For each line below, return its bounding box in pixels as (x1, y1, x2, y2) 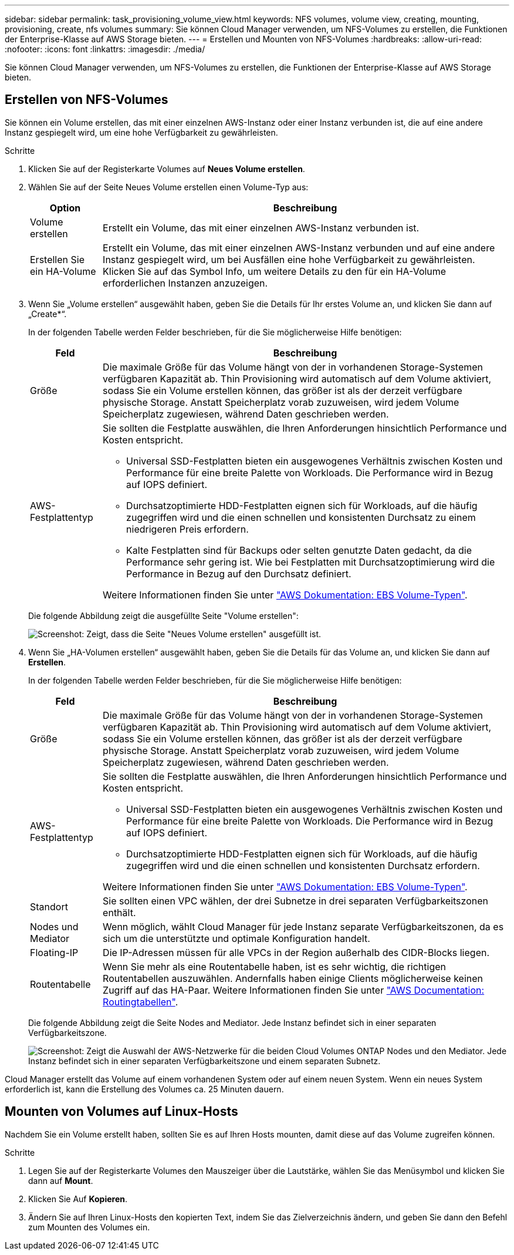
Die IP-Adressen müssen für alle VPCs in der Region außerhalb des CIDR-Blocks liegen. (103, 946, 490, 958)
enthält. (103, 906, 136, 918)
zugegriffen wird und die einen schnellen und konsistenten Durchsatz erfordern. (126, 859, 480, 872)
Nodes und (30, 920, 79, 933)
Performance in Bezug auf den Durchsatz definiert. (126, 567, 351, 580)
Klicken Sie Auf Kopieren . (28, 1193, 127, 1204)
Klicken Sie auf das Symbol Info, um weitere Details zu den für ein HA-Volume (103, 265, 447, 277)
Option (49, 201, 81, 214)
